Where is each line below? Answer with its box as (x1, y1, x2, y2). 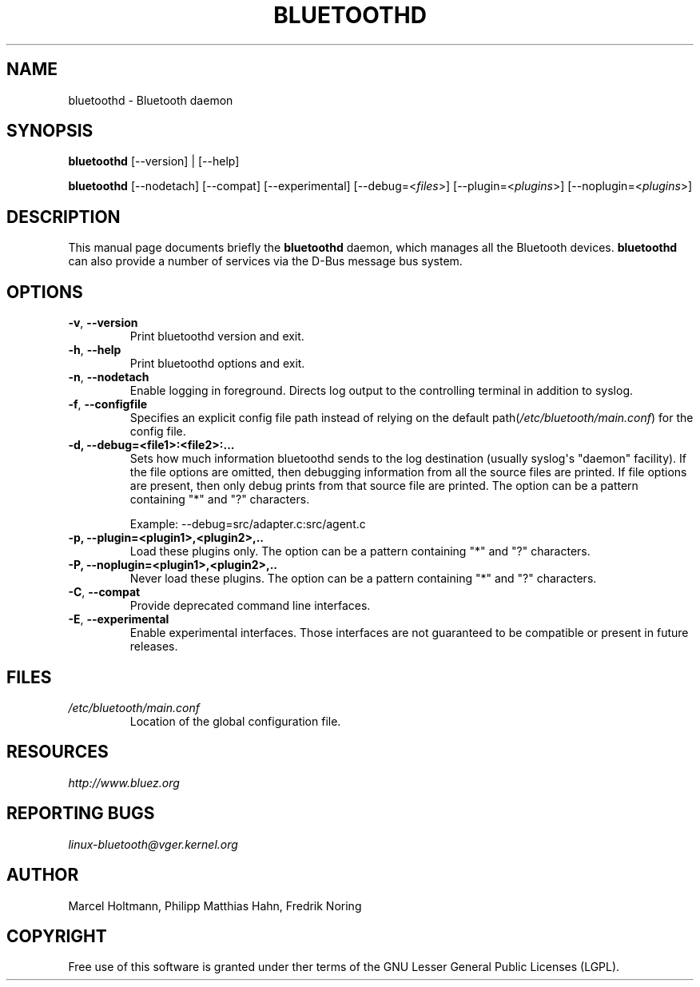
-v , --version (68, 316, 138, 330)
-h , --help (68, 343, 121, 357)
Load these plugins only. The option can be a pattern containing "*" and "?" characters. (129, 544, 591, 559)
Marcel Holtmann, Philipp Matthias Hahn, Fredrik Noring (68, 898, 362, 913)
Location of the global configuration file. (129, 714, 341, 728)
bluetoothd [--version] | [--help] (68, 154, 240, 169)
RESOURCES (6, 742, 109, 762)
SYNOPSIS (6, 121, 93, 141)
